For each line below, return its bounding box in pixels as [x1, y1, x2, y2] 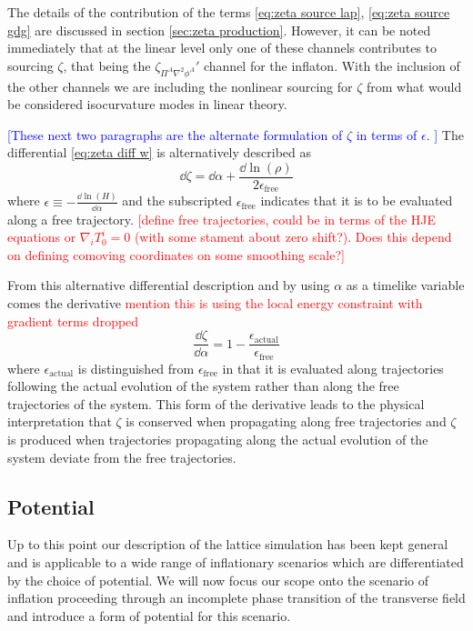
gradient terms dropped [7, 311, 139, 330]
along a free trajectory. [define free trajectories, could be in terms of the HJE [7, 209, 437, 228]
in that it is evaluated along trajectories [222, 358, 444, 377]
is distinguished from [77, 358, 195, 377]
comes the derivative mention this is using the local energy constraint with [7, 293, 423, 312]
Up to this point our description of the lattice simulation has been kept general [7, 535, 448, 554]
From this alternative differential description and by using [7, 275, 330, 295]
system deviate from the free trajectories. [7, 447, 236, 466]
